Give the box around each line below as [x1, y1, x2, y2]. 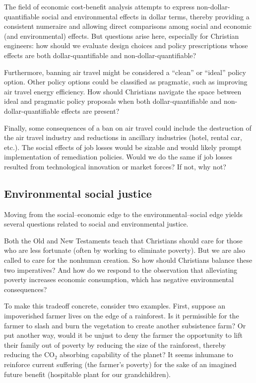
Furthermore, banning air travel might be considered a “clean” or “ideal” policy [4, 67, 246, 77]
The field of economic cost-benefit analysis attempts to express [4, 1, 194, 11]
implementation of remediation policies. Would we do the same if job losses [4, 152, 233, 162]
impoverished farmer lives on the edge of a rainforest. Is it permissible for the [4, 310, 239, 321]
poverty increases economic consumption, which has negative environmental [4, 274, 234, 285]
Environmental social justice [4, 185, 152, 201]
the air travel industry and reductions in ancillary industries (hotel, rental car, [4, 132, 242, 143]
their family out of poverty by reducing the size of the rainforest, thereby [4, 339, 226, 350]
